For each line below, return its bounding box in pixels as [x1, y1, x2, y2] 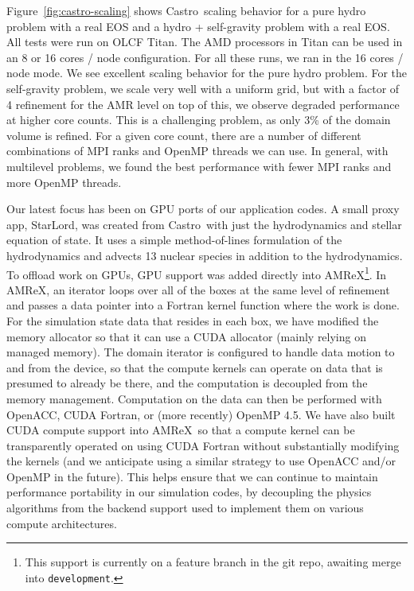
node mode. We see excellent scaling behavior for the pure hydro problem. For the [6, 64, 408, 81]
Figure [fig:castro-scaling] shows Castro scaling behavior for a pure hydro [6, 2, 366, 18]
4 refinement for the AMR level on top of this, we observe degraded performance [6, 95, 400, 112]
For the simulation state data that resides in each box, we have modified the [6, 312, 379, 329]
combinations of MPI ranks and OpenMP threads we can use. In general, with [6, 142, 389, 159]
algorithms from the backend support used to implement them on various [6, 500, 364, 516]
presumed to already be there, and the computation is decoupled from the [6, 375, 368, 391]
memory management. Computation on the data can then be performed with [6, 390, 382, 406]
